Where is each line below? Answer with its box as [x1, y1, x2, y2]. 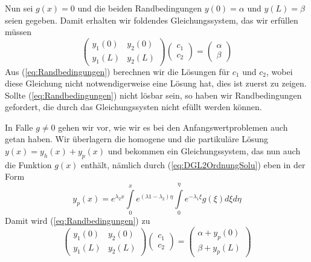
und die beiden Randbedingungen [77, 2, 202, 14]
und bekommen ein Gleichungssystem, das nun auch [107, 145, 301, 157]
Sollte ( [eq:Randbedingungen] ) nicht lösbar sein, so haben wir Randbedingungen [5, 88, 302, 101]
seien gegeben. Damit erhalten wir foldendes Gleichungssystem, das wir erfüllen [5, 13, 298, 26]
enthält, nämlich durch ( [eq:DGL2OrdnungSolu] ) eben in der [81, 158, 306, 171]
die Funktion [5, 158, 52, 171]
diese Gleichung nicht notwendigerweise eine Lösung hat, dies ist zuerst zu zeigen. [5, 77, 307, 90]
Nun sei [5, 2, 33, 14]
